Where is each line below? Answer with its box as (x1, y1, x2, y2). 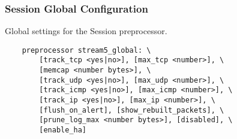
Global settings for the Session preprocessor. (5, 25, 167, 37)
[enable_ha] (39, 126, 87, 135)
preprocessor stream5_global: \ (22, 46, 151, 55)
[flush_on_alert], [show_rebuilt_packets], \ (39, 105, 224, 114)
